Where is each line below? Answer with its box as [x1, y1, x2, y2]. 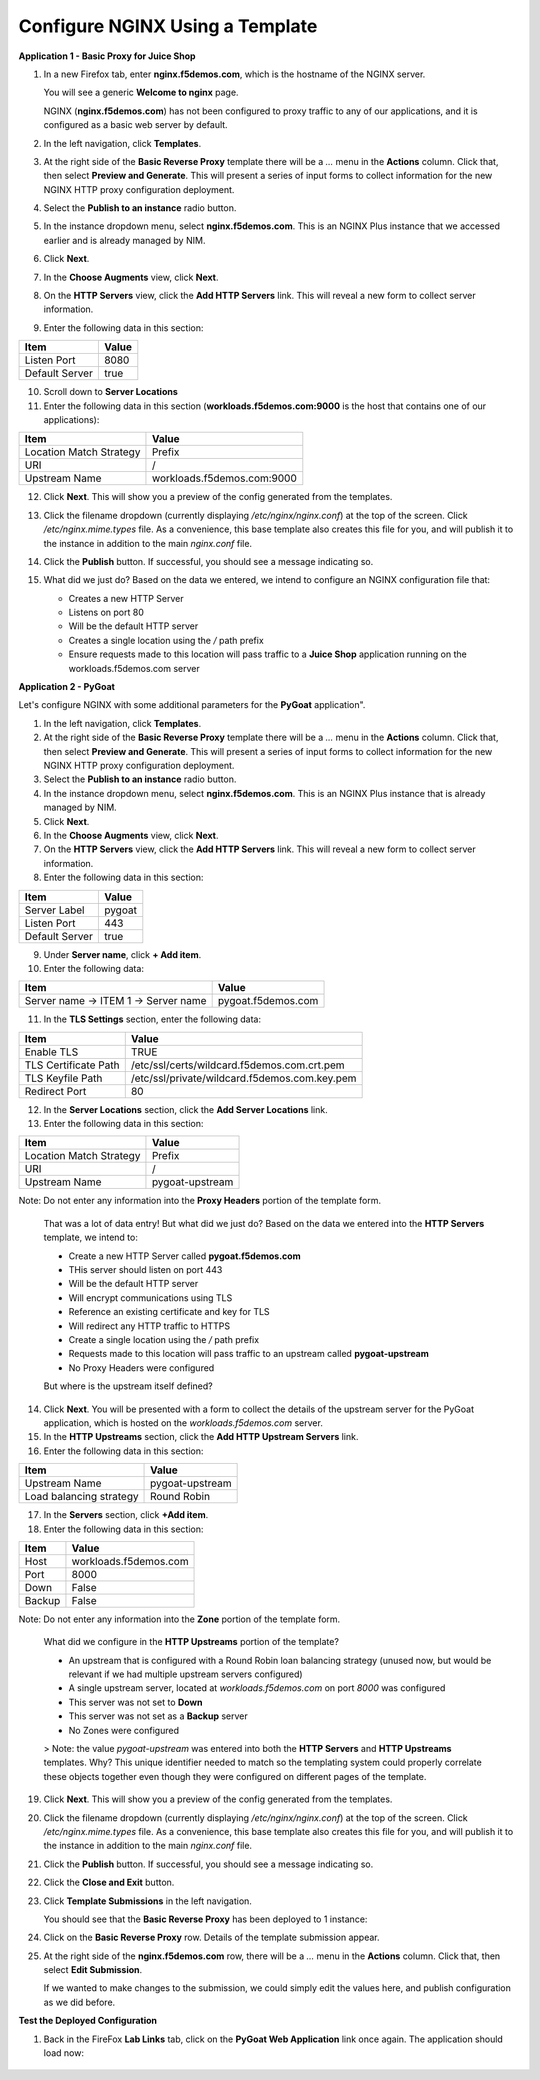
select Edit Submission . [43, 1964, 143, 1976]
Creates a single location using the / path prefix [68, 634, 264, 646]
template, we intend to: [43, 1231, 139, 1244]
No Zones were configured [68, 1724, 180, 1736]
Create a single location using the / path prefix [68, 1333, 260, 1345]
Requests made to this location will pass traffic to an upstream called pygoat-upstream [68, 1348, 430, 1360]
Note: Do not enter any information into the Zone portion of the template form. [18, 1613, 341, 1625]
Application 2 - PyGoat [18, 681, 115, 693]
